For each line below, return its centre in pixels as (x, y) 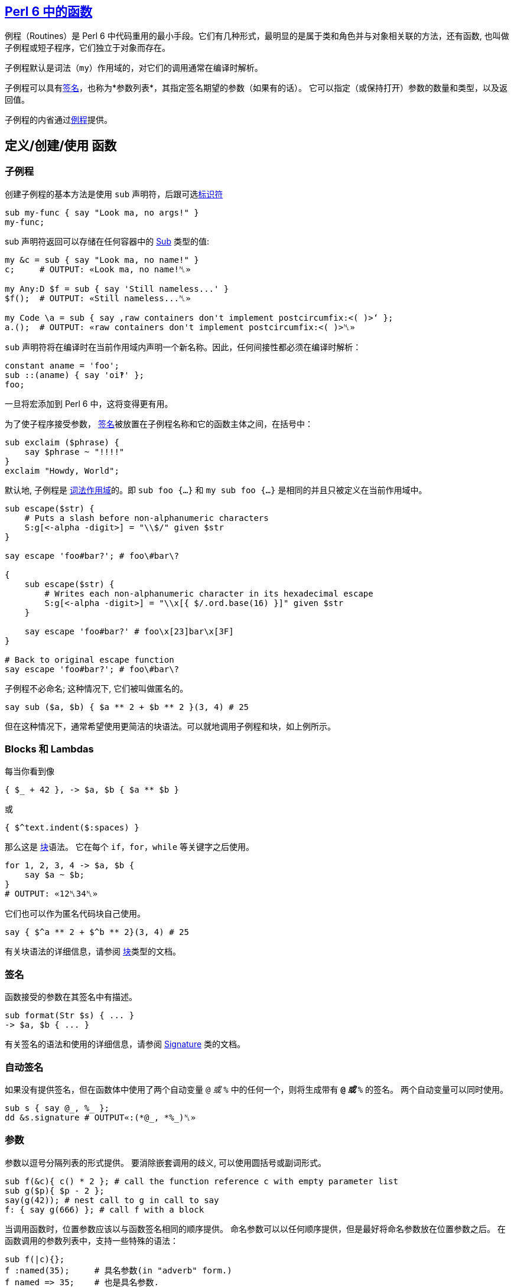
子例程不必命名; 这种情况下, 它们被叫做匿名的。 (97, 688)
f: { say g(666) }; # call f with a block (105, 1209)
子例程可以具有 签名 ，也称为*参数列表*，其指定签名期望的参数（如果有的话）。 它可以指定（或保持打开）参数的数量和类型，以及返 (256, 88)
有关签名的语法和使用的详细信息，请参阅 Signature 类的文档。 (125, 1044)
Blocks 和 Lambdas (49, 749)
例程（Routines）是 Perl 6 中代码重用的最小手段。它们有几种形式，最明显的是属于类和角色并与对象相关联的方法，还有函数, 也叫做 (257, 36)
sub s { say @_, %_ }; (57, 1108)
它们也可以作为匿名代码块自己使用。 (75, 914)
